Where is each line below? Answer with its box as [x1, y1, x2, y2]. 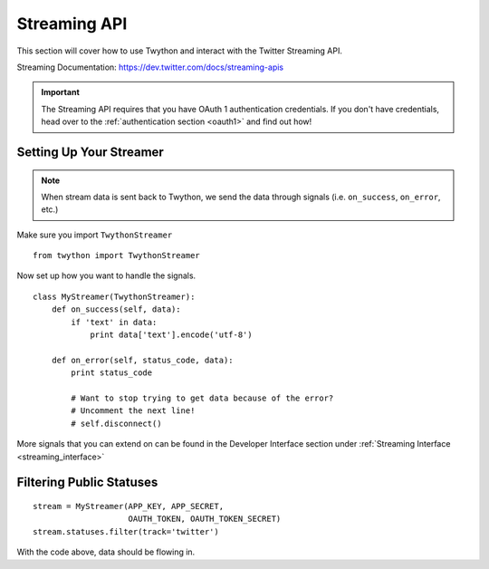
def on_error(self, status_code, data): [51, 354, 235, 365]
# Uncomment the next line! [71, 406, 196, 416]
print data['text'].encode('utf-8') [90, 330, 253, 340]
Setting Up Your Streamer [16, 144, 165, 159]
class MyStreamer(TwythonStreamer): [33, 291, 196, 302]
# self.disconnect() [71, 418, 162, 429]
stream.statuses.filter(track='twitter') [33, 526, 219, 536]
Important [41, 87, 81, 98]
